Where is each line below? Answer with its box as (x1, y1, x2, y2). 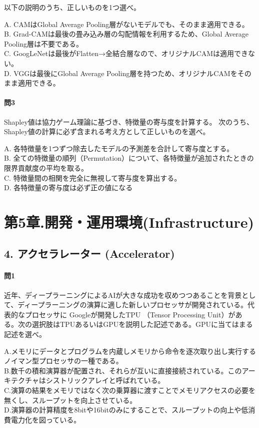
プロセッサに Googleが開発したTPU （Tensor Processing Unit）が (24, 309, 235, 319)
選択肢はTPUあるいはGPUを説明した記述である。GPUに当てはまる (31, 319, 253, 329)
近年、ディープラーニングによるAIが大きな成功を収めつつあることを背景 (4, 289, 242, 300)
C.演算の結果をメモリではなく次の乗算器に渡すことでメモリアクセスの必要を (4, 385, 255, 395)
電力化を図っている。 (10, 414, 81, 424)
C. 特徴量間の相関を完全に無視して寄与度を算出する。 (4, 172, 181, 183)
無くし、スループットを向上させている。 (4, 394, 137, 405)
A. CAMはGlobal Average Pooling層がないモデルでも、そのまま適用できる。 (4, 19, 249, 29)
